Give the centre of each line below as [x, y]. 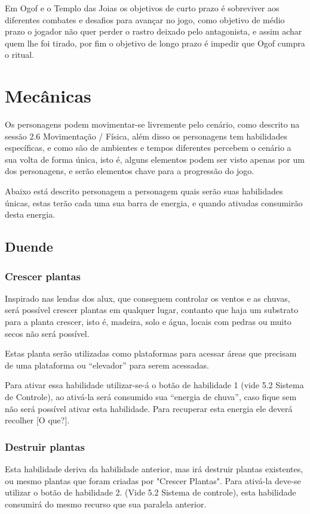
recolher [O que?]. [37, 420]
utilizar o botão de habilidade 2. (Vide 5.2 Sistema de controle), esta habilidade [151, 492]
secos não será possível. [47, 333]
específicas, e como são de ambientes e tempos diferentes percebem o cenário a [148, 148]
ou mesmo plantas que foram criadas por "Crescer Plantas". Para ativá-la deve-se [153, 480]
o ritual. [20, 55]
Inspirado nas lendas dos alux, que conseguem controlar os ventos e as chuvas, [148, 298]
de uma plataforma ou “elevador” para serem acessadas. [107, 365]
